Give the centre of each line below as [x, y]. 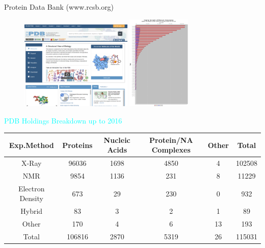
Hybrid [32, 211]
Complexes [171, 150]
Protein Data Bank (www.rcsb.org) [59, 7]
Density [31, 198]
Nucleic [117, 140]
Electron [31, 188]
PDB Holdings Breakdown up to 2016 [63, 120]
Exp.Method [31, 145]
